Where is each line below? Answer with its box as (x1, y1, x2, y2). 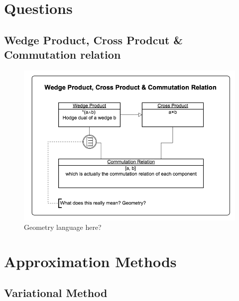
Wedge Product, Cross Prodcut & (4, 32, 183, 47)
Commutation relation (4, 47, 121, 62)
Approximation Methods (4, 251, 177, 271)
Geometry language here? (24, 222, 102, 232)
